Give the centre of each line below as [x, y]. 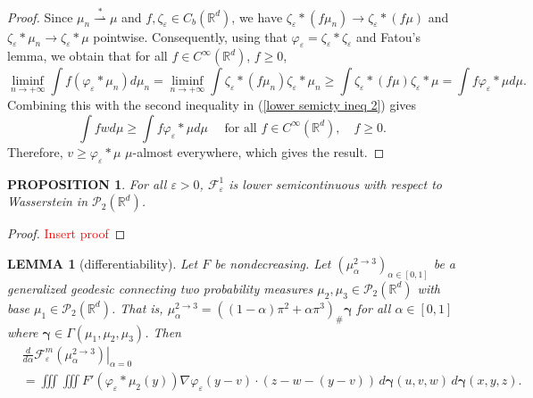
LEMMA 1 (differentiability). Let [103, 263]
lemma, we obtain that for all [87, 56]
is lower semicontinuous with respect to [335, 183]
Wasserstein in [48, 201]
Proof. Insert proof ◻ [67, 233]
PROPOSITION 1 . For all [87, 183]
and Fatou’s [388, 36]
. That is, [137, 307]
